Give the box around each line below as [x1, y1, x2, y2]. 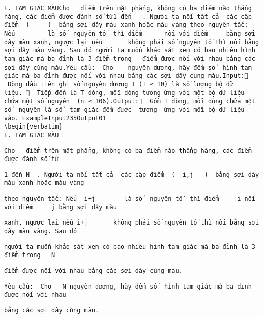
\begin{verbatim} [4, 123, 63, 131]
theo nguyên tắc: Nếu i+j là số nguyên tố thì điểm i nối [4, 195, 255, 203]
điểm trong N [4, 251, 55, 259]
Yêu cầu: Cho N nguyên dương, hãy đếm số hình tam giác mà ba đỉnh [4, 282, 252, 290]
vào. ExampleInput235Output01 [4, 114, 106, 122]
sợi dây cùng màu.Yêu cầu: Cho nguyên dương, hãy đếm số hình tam [4, 63, 252, 71]
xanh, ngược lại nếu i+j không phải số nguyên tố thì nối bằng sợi [4, 219, 259, 227]
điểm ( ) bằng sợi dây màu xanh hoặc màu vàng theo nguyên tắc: [4, 21, 248, 29]
